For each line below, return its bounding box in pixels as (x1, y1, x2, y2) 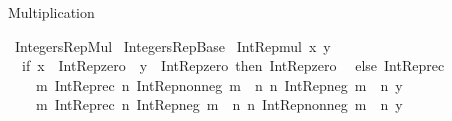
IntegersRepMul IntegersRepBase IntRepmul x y (14, 35, 331, 56)
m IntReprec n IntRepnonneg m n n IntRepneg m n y (35, 74, 403, 95)
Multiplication (8, 2, 95, 22)
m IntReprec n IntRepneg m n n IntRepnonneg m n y (35, 94, 403, 115)
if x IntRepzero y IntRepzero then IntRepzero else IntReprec (21, 55, 445, 76)
